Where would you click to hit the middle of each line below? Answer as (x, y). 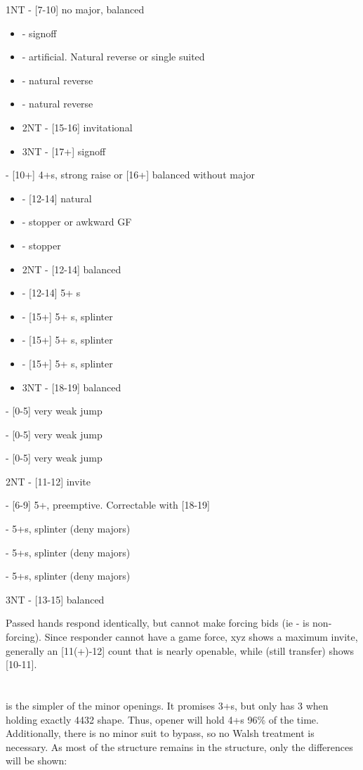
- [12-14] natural (57, 198)
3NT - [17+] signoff (64, 151)
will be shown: (37, 761)
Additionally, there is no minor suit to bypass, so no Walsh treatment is (160, 733)
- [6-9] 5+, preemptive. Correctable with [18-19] (108, 505)
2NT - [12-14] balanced (72, 269)
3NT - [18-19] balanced (72, 387)
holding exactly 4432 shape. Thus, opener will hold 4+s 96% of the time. (162, 719)
